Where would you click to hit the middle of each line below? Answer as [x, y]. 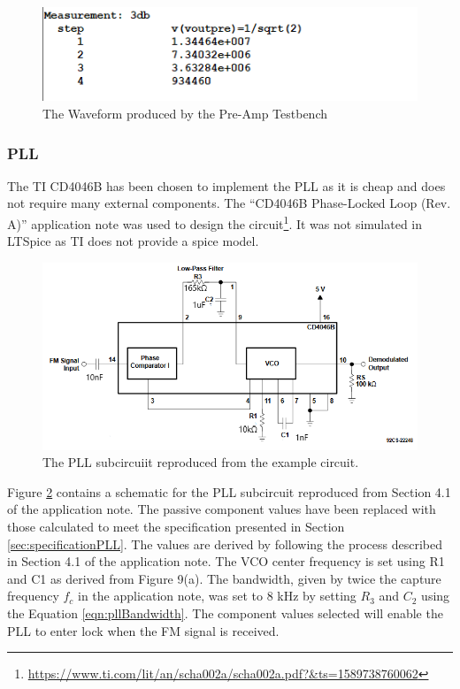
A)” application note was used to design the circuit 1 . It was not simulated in [215, 222]
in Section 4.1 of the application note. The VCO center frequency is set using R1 [226, 561]
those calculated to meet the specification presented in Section [176, 526]
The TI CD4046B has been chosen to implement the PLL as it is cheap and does [226, 185]
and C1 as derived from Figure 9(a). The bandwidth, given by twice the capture [224, 578]
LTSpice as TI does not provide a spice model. [133, 241]
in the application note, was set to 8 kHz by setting [217, 596]
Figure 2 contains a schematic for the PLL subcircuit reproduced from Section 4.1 [229, 491]
